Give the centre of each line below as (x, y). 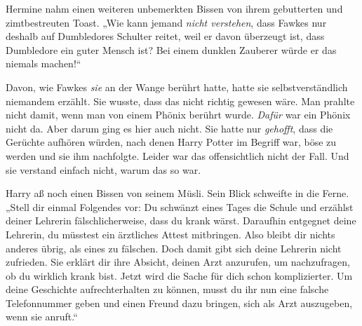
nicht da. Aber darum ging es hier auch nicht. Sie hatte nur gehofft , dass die (169, 128)
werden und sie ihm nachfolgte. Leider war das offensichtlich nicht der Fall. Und (177, 155)
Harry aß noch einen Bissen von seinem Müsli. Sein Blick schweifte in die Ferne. (177, 193)
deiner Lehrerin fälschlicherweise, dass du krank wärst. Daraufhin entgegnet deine (181, 220)
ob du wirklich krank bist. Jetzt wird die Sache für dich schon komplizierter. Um (179, 275)
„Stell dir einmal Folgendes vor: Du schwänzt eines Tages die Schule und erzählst (180, 206)
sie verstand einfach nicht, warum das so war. (103, 169)
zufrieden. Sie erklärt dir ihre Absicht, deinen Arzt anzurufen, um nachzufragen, (178, 262)
